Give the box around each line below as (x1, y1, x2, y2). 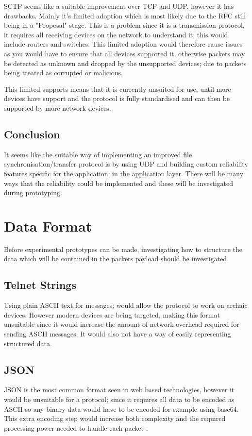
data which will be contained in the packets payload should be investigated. (4, 253, 229, 264)
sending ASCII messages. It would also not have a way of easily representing (4, 329, 231, 338)
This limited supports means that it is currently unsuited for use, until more (4, 84, 231, 94)
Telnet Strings (4, 277, 76, 292)
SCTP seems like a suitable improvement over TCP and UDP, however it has (4, 1, 234, 11)
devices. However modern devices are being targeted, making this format (4, 309, 220, 319)
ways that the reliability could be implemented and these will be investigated (4, 178, 233, 188)
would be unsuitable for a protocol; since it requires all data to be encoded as (4, 394, 235, 404)
